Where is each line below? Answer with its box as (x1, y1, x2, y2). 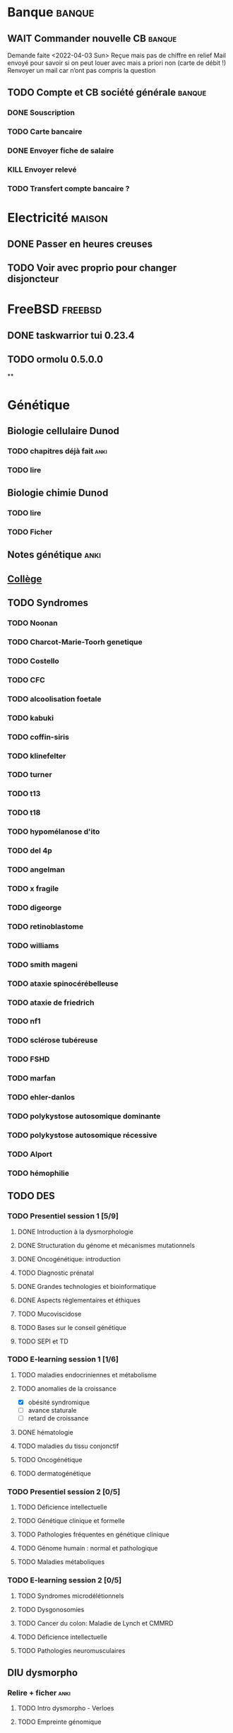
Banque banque (7, 4, 95, 21)
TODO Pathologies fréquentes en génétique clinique (17, 1530, 169, 1539)
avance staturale (28, 1406, 77, 1414)
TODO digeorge (7, 902, 62, 912)
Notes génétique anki (7, 549, 101, 561)
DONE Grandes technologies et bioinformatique (17, 1282, 157, 1290)
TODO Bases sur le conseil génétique (17, 1323, 127, 1331)
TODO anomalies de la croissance (17, 1384, 116, 1393)
